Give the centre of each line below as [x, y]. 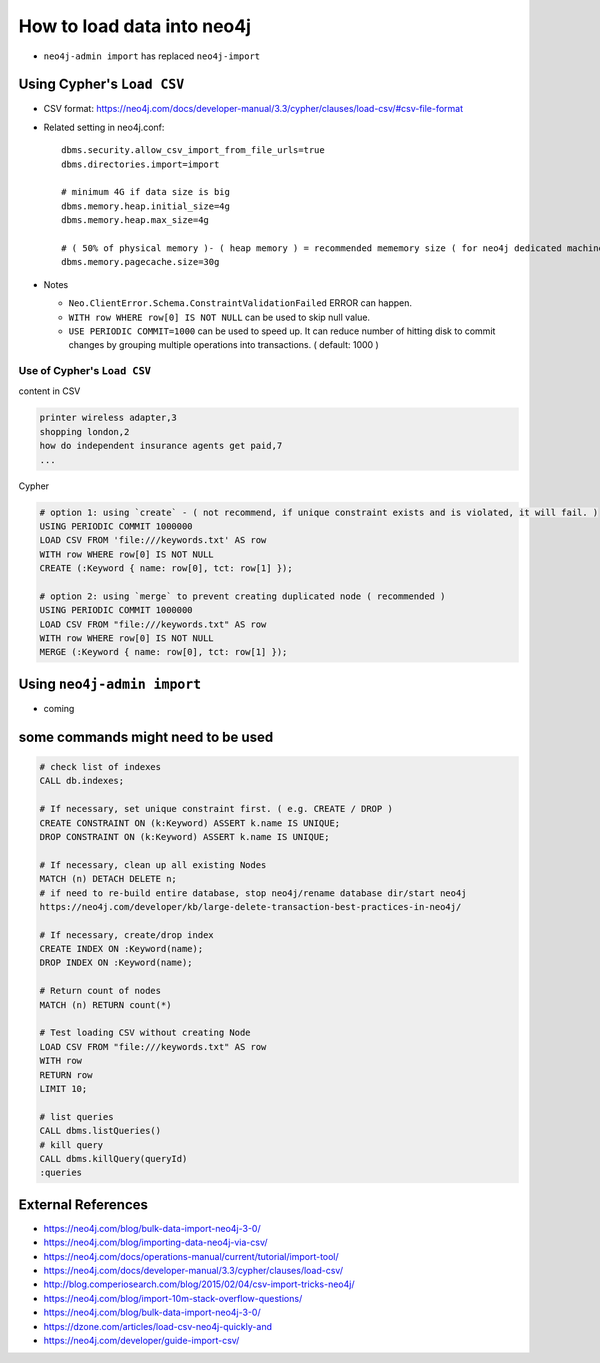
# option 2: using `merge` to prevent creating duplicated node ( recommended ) [242, 596]
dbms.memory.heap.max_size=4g [135, 220]
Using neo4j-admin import [110, 683]
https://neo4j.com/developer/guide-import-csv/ [141, 1340]
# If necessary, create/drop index [126, 934]
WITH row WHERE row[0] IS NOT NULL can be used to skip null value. [219, 317]
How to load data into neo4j [135, 26]
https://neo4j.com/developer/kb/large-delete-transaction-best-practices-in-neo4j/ [250, 906]
